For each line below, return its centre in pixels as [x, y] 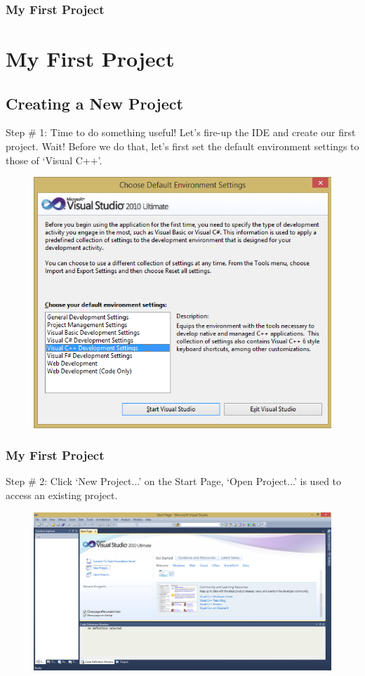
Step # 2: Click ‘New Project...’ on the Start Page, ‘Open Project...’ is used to [174, 481]
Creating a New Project [94, 103]
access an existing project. [62, 495]
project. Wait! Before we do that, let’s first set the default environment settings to [182, 146]
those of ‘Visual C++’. [54, 160]
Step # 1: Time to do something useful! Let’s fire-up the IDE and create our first [181, 132]
